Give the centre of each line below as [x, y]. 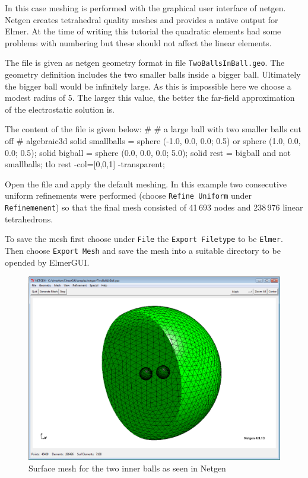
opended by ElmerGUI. [47, 262]
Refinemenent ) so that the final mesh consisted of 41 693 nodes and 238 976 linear [154, 207]
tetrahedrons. [29, 219]
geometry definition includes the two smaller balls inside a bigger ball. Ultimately [153, 74]
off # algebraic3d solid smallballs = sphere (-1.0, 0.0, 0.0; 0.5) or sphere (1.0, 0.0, [153, 141]
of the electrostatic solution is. [60, 109]
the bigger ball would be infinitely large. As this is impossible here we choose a [148, 86]
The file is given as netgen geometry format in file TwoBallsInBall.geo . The [145, 63]
